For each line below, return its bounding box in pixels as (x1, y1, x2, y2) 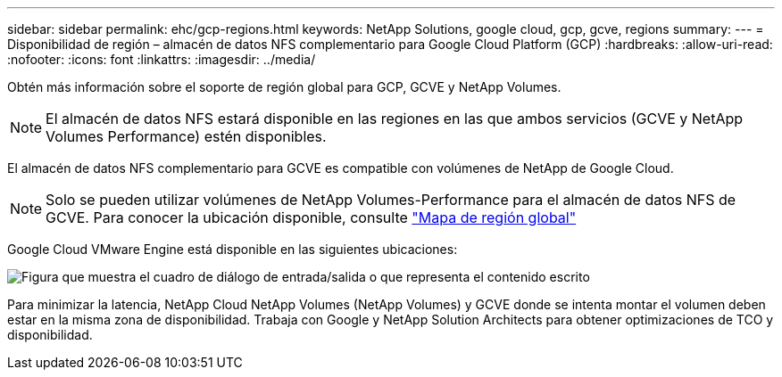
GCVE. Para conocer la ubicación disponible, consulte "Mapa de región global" (46, 209, 577, 226)
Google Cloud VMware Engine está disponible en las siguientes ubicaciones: (7, 242, 458, 257)
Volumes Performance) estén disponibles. (46, 127, 327, 145)
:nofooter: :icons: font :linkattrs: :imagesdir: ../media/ (7, 52, 316, 67)
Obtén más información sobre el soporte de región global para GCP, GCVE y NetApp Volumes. (7, 79, 562, 94)
